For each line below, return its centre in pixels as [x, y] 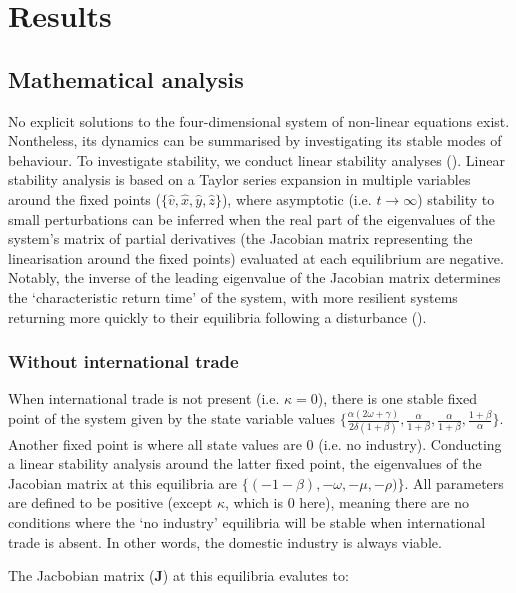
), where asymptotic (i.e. [296, 198]
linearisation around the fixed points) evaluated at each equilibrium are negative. [256, 257]
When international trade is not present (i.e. [144, 398]
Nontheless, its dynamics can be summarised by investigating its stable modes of [255, 140]
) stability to [456, 198]
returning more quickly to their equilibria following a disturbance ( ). [217, 316]
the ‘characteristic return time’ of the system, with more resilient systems [233, 296]
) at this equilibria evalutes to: [255, 575]
